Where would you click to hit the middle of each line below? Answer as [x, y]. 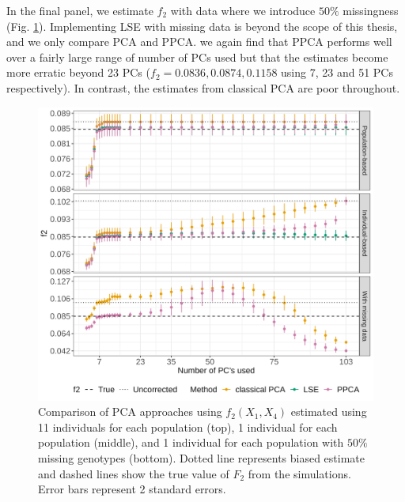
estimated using [329, 411]
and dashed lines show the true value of [134, 473]
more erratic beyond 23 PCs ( [78, 72]
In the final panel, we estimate [80, 10]
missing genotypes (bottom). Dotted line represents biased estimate [201, 457]
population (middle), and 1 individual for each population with [191, 442]
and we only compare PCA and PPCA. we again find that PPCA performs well [199, 42]
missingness [371, 10]
